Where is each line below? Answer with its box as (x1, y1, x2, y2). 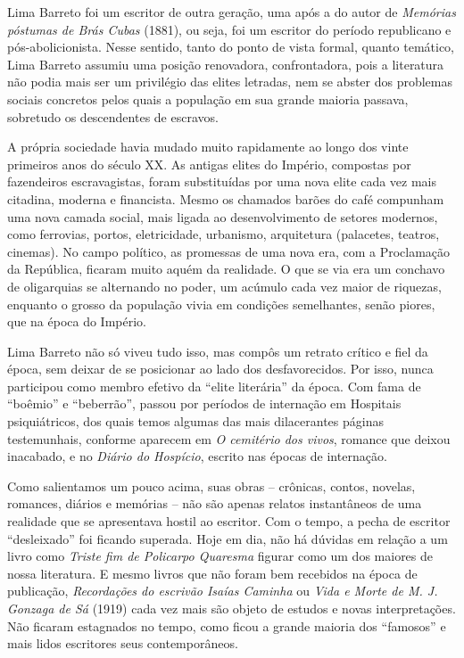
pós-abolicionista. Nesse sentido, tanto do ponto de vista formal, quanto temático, (7, 37, 455, 56)
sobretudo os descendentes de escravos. (7, 107, 219, 126)
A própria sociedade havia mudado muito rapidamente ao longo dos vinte (7, 137, 409, 156)
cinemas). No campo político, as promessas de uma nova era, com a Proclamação (7, 242, 451, 260)
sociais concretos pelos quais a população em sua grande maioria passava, (7, 89, 409, 108)
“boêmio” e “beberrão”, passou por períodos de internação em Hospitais (7, 394, 402, 413)
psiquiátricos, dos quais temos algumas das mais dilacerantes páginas (7, 412, 384, 431)
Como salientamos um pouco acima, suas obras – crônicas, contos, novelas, (7, 476, 416, 495)
